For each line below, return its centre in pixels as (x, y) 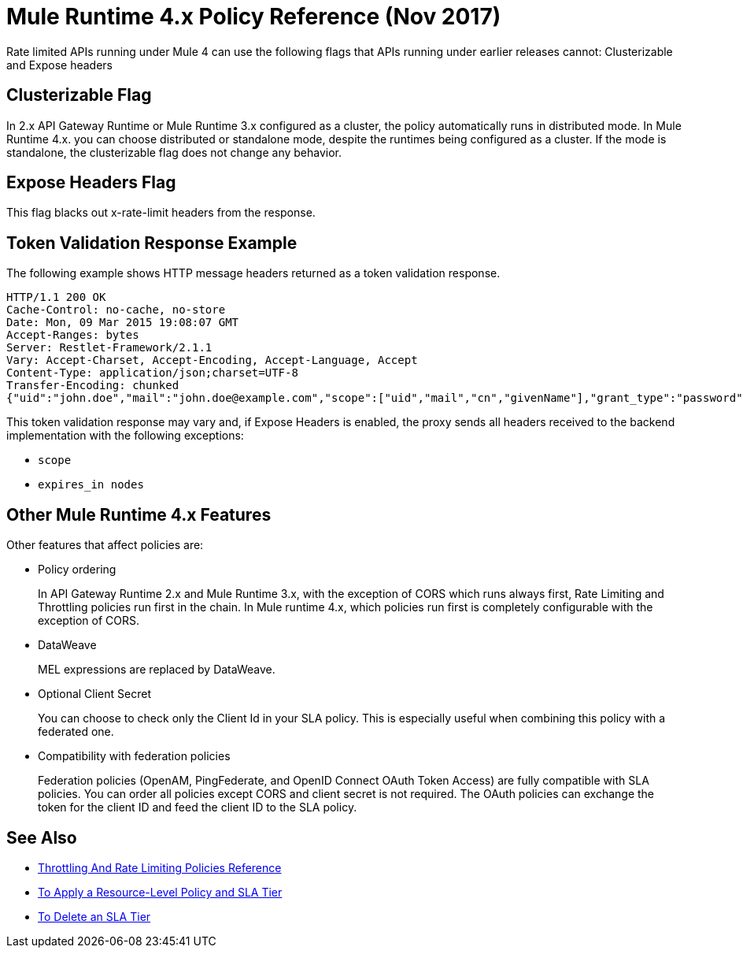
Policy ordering (77, 570)
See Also (42, 837)
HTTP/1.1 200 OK (56, 297)
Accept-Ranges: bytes (73, 335)
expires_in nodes (91, 485)
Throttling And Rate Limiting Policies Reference (160, 867)
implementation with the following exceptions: (125, 436)
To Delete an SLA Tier (94, 916)
